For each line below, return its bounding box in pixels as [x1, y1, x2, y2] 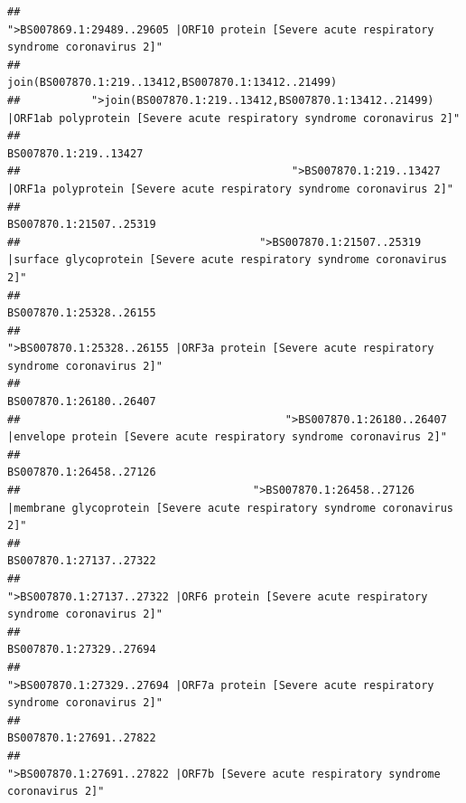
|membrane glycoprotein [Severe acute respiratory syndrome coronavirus [7, 501, 453, 515]
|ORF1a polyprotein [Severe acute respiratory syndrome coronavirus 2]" [7, 182, 453, 195]
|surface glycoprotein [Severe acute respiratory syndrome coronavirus [7, 253, 447, 267]
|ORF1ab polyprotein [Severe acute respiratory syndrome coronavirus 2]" [7, 111, 461, 125]
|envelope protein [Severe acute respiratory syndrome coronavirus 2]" [7, 430, 447, 444]
